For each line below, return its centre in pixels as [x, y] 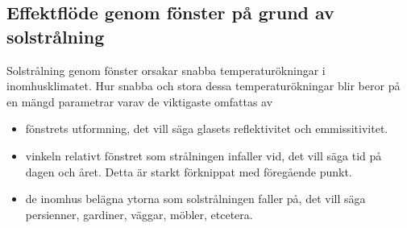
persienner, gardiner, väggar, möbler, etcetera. [139, 214]
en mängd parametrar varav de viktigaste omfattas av [140, 101]
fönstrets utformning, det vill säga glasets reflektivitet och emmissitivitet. [207, 129]
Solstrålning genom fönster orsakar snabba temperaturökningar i [166, 70]
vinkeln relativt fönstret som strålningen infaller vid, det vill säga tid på [203, 155]
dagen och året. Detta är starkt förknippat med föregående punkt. [189, 171]
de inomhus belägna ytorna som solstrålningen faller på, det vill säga [195, 199]
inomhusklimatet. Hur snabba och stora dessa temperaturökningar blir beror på [203, 86]
